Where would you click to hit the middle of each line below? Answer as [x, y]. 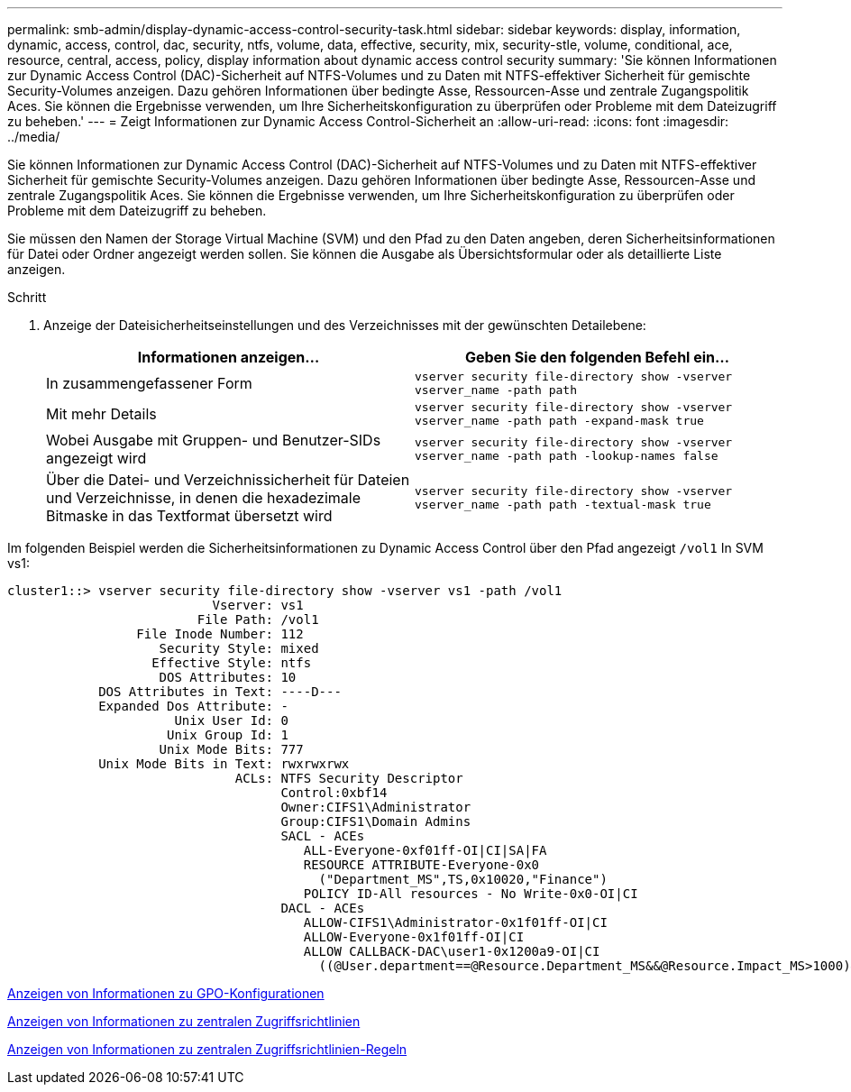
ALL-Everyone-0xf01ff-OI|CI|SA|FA [425, 850]
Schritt [27, 297]
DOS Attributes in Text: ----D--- [220, 692]
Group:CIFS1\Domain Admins [376, 821]
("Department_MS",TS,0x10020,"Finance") [463, 879]
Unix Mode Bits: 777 [231, 749]
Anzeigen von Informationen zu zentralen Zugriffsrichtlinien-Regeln [207, 1049]
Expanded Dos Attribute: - [193, 706]
